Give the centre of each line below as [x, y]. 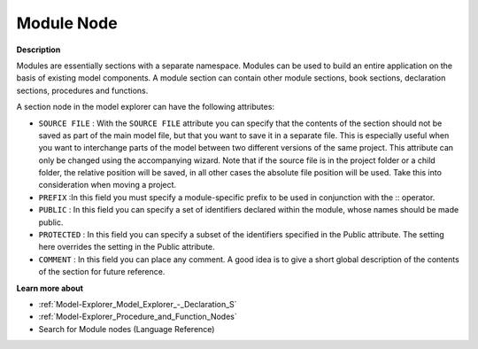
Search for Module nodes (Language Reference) [127, 329]
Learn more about [50, 288]
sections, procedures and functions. [82, 90]
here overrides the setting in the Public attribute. [127, 247]
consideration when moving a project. [108, 185]
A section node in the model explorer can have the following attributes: [145, 107]
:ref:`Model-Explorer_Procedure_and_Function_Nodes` [138, 317]
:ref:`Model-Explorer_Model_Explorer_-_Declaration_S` [138, 304]
